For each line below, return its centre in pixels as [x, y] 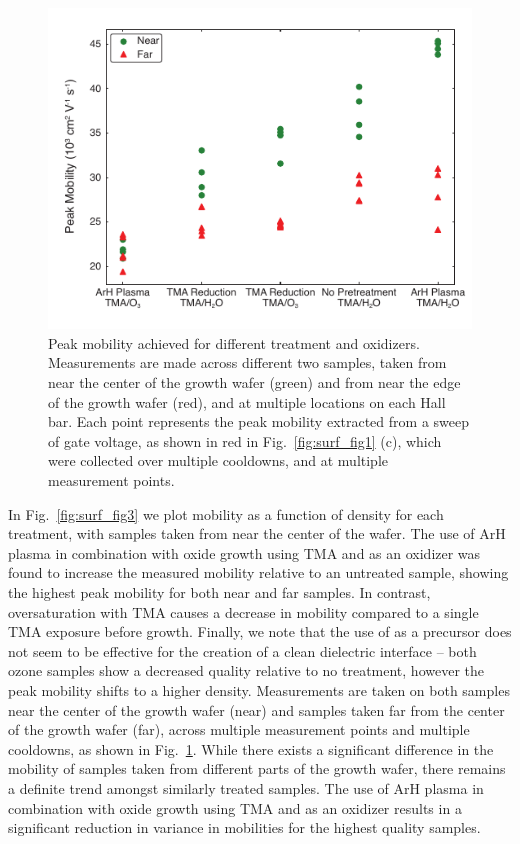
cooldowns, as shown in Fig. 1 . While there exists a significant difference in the [251, 748]
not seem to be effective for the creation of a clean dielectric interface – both [242, 650]
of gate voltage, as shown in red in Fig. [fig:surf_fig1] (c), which [245, 440]
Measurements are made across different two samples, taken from [247, 362]
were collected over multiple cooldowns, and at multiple [218, 460]
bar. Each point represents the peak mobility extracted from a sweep [258, 421]
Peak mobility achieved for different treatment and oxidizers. [234, 342]
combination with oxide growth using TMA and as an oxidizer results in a [235, 807]
